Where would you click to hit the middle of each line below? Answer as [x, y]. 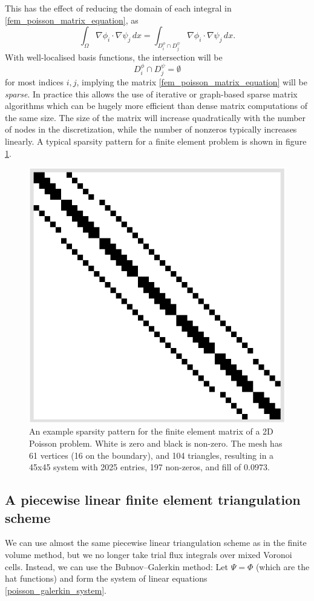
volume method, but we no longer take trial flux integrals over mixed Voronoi [149, 555]
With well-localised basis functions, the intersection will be [114, 57]
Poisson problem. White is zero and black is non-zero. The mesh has [156, 443]
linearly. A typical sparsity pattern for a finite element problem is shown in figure [156, 141]
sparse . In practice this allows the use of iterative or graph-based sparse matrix [151, 94]
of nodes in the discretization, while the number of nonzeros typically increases [151, 129]
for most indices [34, 82]
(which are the [283, 566]
